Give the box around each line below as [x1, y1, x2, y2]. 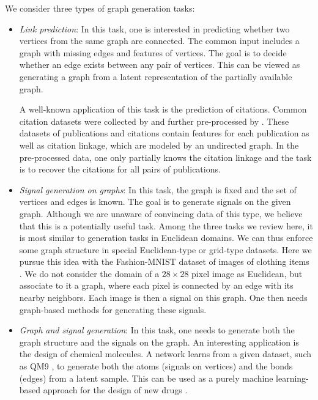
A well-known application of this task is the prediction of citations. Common [19, 103, 307, 116]
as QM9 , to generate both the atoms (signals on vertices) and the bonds [19, 360, 293, 372]
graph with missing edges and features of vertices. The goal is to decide [19, 46, 287, 59]
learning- [276, 371, 309, 384]
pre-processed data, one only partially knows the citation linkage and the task [19, 150, 312, 163]
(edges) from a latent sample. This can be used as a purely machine [19, 371, 273, 384]
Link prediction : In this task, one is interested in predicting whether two [19, 22, 290, 35]
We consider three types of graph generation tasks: [5, 2, 195, 14]
